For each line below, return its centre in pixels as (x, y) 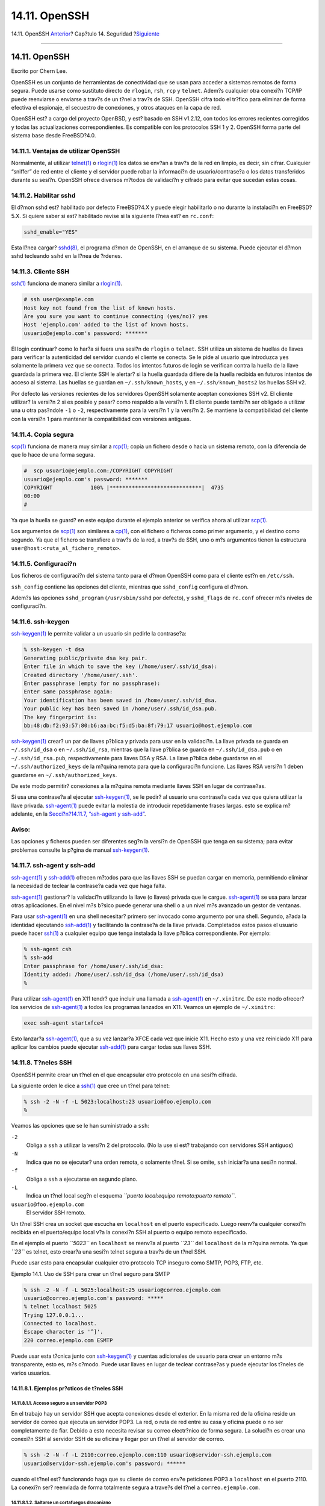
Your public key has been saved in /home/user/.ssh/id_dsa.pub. (121, 709)
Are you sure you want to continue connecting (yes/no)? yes (116, 316)
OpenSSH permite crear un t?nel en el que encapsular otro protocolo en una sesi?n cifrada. (124, 1075)
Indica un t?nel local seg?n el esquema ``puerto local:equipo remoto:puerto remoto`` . (131, 1196)
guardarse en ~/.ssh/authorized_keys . (64, 775)
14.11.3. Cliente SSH (40, 271)
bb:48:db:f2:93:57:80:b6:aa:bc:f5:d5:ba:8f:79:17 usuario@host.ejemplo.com (138, 725)
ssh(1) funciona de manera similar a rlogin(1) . (67, 284)
